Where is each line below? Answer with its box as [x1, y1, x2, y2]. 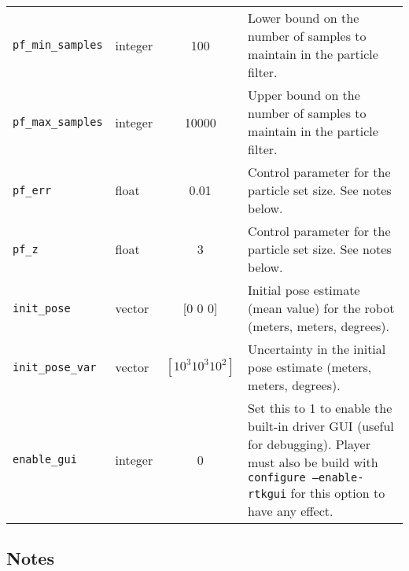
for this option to [290, 484, 385, 502]
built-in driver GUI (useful [248, 417, 394, 435]
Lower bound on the [248, 9, 359, 27]
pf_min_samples [13, 39, 103, 51]
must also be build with [248, 453, 378, 471]
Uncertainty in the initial [248, 340, 386, 358]
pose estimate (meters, [248, 358, 372, 376]
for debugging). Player [248, 435, 370, 453]
